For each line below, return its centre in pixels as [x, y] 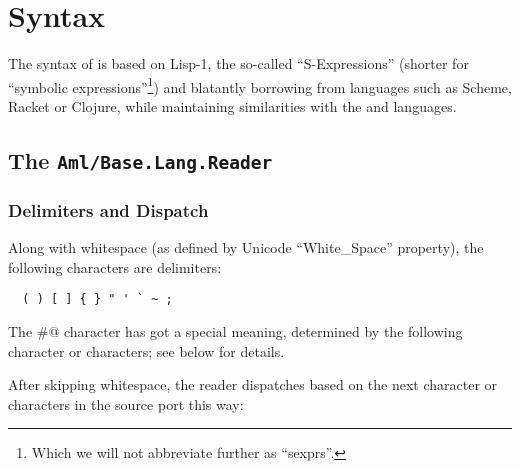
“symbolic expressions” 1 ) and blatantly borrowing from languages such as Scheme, [260, 85]
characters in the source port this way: [126, 403]
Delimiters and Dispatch [108, 209]
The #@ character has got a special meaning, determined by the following [235, 330]
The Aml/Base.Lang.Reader [140, 159]
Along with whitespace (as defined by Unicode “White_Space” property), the [246, 247]
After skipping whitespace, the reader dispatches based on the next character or [253, 384]
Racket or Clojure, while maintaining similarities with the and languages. [232, 105]
